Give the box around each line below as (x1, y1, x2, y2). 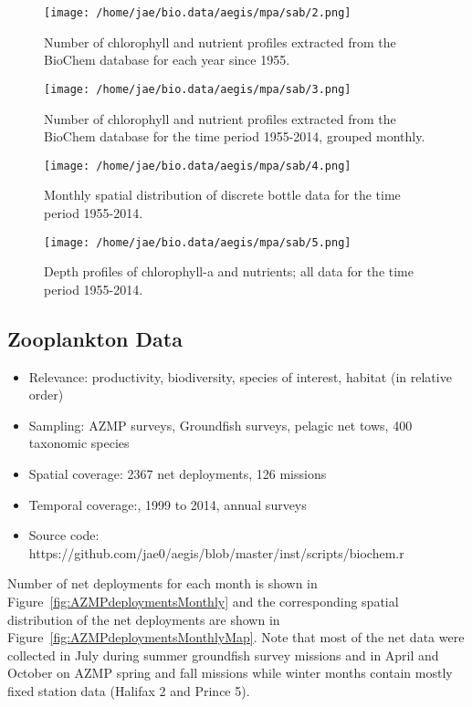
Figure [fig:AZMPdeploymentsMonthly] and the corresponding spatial (7, 591, 399, 610)
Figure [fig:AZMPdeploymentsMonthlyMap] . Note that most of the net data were (7, 628, 465, 647)
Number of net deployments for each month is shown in (7, 574, 318, 593)
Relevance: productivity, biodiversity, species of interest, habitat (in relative (28, 367, 452, 386)
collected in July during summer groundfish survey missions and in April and (7, 645, 439, 664)
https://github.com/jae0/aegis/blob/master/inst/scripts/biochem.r (28, 543, 404, 562)
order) (28, 385, 64, 404)
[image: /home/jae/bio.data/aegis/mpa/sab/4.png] (44, 159, 351, 172)
